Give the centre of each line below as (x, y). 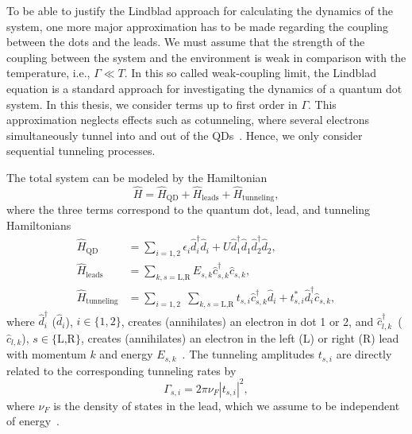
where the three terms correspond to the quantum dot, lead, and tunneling (189, 209)
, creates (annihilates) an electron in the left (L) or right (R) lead (240, 337)
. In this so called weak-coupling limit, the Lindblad (250, 73)
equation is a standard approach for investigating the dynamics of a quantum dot (204, 88)
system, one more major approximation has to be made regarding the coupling (198, 26)
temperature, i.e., (48, 73)
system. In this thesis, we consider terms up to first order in (152, 104)
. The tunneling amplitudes (248, 354)
